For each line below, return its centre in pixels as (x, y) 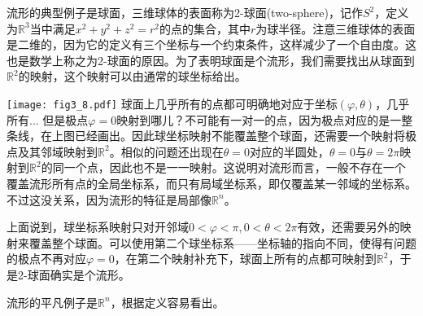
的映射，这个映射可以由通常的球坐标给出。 (132, 76)
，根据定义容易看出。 (167, 302)
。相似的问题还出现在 (166, 151)
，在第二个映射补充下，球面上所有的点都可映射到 (245, 259)
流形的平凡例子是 (52, 302)
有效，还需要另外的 (349, 227)
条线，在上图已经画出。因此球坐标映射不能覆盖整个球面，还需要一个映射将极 (211, 136)
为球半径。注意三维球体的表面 (336, 28)
